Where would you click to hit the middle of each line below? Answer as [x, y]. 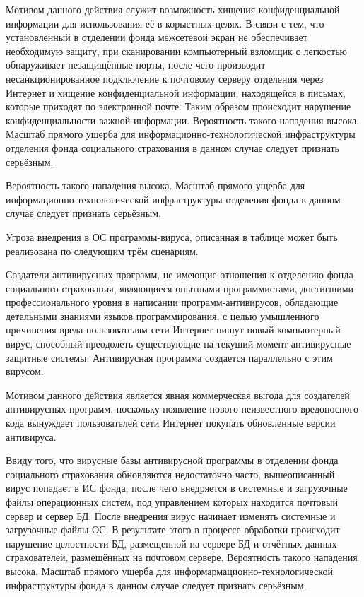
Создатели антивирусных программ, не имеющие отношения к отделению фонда [180, 274]
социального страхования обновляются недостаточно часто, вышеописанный [170, 474]
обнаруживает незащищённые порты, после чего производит [136, 65]
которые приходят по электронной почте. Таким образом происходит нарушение [178, 106]
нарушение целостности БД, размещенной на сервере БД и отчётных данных [171, 543]
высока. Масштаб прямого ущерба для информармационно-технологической [169, 571]
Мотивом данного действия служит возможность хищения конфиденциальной [173, 9]
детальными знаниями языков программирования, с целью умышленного [163, 315]
